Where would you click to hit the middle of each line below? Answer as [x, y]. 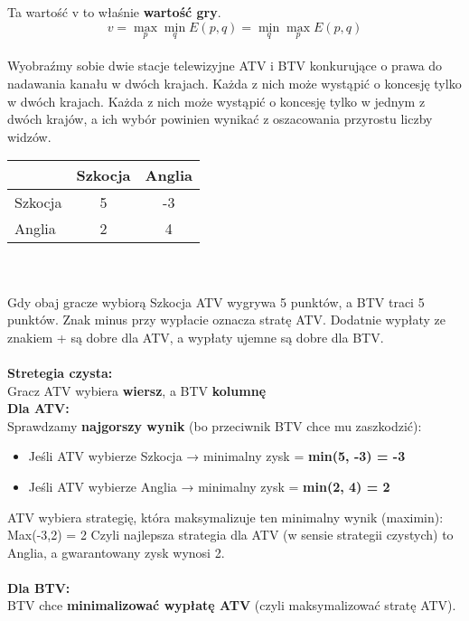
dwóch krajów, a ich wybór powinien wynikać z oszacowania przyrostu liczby [220, 119]
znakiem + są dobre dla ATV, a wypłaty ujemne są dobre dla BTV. [196, 337]
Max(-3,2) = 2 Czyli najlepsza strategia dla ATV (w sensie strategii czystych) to [230, 535]
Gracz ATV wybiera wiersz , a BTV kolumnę [137, 390]
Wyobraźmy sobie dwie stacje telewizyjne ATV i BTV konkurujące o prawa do [225, 66]
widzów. [29, 136]
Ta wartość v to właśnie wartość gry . [114, 12]
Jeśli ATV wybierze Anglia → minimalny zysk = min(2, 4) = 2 [209, 486]
